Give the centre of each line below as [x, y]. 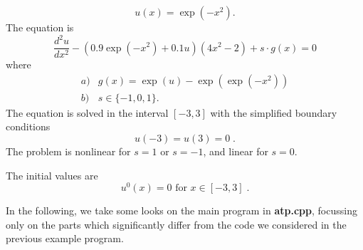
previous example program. [65, 238]
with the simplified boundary [274, 112]
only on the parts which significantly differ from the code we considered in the [176, 224]
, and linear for [236, 151]
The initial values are [52, 175]
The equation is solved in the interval [87, 112]
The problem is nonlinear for [68, 151]
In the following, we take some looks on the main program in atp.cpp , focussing [181, 210]
